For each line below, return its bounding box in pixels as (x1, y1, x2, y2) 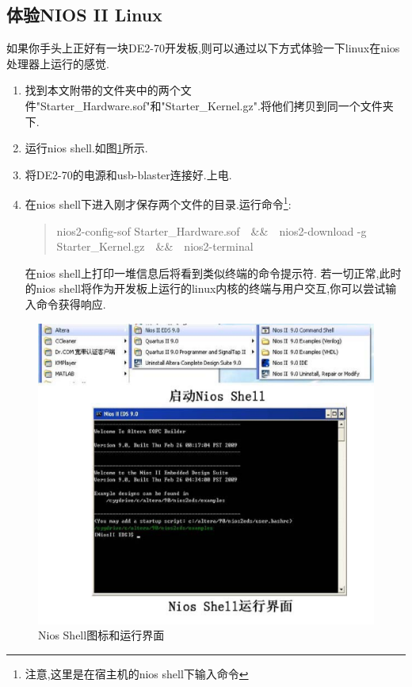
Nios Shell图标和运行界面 (38, 627, 165, 643)
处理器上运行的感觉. (6, 55, 109, 71)
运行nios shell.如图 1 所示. (25, 140, 148, 156)
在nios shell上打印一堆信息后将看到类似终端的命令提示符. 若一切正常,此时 (25, 264, 402, 281)
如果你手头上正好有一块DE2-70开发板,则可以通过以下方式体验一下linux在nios (6, 40, 400, 56)
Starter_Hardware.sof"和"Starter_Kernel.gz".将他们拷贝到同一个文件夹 (40, 97, 394, 113)
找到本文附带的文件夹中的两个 (25, 82, 181, 98)
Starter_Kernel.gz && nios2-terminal (56, 238, 254, 255)
